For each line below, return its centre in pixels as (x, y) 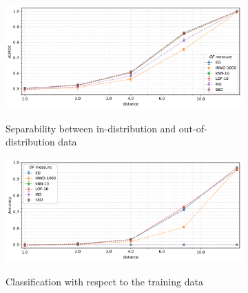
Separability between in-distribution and (91, 128)
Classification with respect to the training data (104, 281)
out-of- (193, 128)
